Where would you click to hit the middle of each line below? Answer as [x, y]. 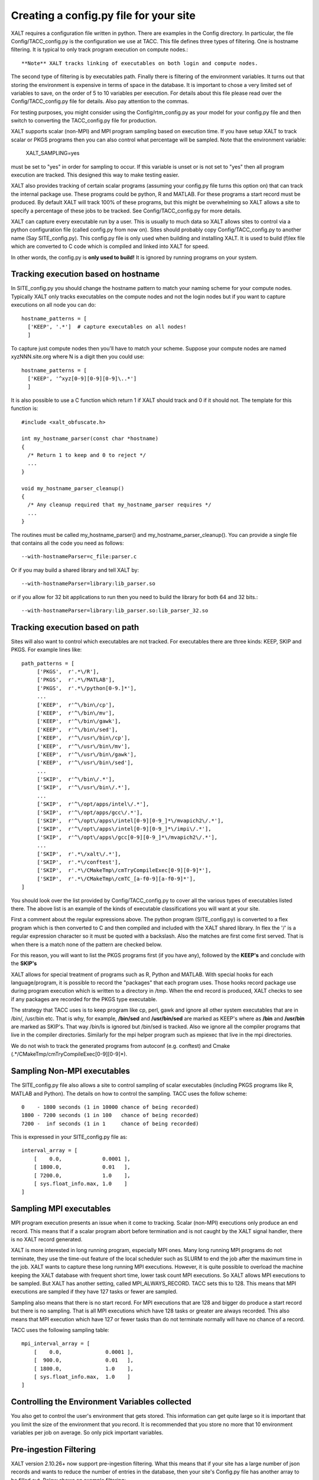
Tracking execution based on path [75, 627]
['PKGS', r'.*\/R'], [68, 672]
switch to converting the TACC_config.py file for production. [84, 121]
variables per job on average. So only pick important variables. [87, 1433]
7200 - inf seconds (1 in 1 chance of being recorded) [110, 1124]
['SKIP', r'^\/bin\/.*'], [76, 779]
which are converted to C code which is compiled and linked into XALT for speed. [110, 246]
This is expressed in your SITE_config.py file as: [69, 1137]
